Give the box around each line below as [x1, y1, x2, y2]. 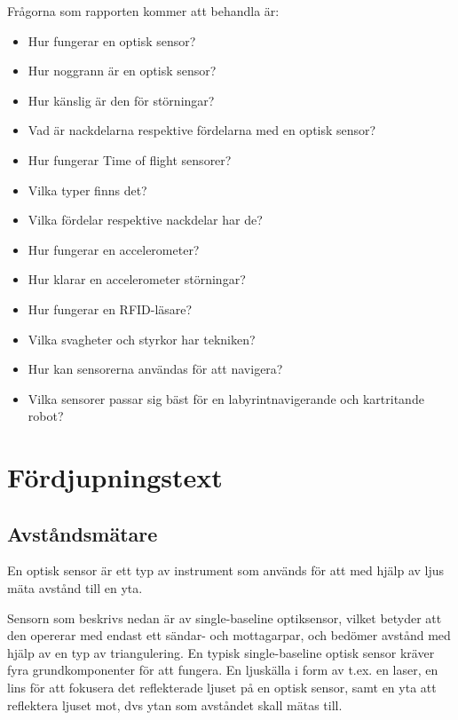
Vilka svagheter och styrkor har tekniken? [28, 329, 256, 348]
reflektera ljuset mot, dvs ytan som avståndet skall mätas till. [7, 695, 343, 714]
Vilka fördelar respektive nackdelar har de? [28, 210, 263, 229]
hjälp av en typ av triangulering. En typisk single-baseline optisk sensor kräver [7, 643, 435, 661]
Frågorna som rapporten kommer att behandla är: [7, 2, 280, 20]
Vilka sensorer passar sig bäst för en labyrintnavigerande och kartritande [28, 389, 424, 407]
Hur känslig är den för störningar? [28, 91, 215, 109]
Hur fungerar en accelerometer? [28, 240, 200, 258]
